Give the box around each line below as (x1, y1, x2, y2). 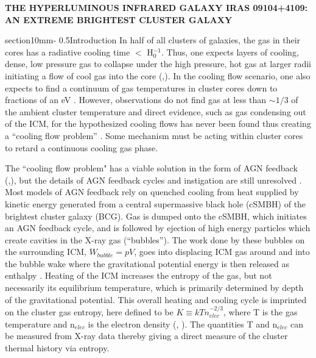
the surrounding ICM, (5, 245, 86, 258)
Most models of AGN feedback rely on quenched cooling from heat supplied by (5, 185, 299, 198)
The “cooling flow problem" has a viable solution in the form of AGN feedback (5, 162, 298, 174)
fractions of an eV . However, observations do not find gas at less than (5, 93, 267, 106)
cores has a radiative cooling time (5, 45, 130, 58)
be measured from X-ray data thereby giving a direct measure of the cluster (5, 329, 288, 342)
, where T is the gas (223, 306, 298, 318)
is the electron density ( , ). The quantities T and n (88, 317, 278, 330)
